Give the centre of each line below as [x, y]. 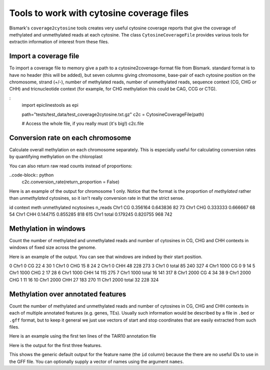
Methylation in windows [47, 228]
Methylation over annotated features [68, 294]
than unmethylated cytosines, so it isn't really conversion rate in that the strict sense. [97, 198]
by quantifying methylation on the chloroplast [56, 157]
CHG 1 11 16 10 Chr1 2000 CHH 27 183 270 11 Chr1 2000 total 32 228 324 [84, 280]
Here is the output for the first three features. [55, 345]
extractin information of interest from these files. [59, 42]
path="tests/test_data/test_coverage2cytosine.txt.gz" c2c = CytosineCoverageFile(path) [113, 114]
